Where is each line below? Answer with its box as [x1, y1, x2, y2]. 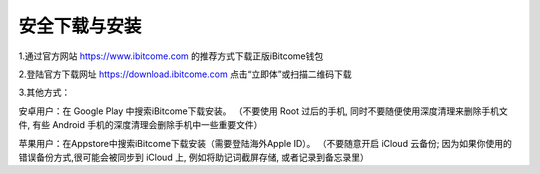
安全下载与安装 [18, 15, 142, 37]
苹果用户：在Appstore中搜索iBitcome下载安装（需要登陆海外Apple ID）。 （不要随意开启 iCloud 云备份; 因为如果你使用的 [18, 137, 512, 149]
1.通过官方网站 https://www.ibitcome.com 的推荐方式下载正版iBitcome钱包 [18, 50, 324, 62]
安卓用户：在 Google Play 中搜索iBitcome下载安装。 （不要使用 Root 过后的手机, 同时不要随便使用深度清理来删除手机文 [18, 105, 509, 117]
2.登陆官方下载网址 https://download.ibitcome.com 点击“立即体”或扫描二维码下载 [18, 68, 352, 80]
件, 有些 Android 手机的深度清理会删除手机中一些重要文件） [18, 119, 263, 131]
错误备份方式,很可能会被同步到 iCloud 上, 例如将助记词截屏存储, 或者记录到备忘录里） [18, 151, 370, 163]
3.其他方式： [18, 86, 71, 99]
